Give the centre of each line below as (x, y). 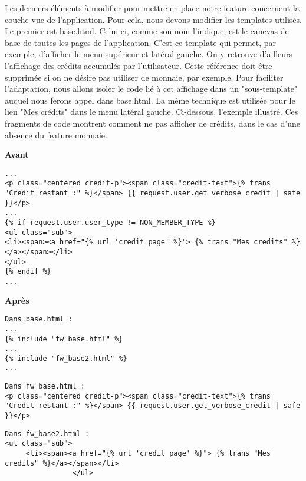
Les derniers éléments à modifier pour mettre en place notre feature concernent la (152, 8)
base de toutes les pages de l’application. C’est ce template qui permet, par (141, 42)
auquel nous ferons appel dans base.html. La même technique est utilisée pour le (150, 100)
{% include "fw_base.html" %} (64, 339)
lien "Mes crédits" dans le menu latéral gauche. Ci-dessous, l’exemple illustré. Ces (152, 112)
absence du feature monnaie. (56, 135)
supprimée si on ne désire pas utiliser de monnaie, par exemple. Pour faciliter (144, 77)
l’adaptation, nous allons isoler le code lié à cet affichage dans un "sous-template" (151, 89)
